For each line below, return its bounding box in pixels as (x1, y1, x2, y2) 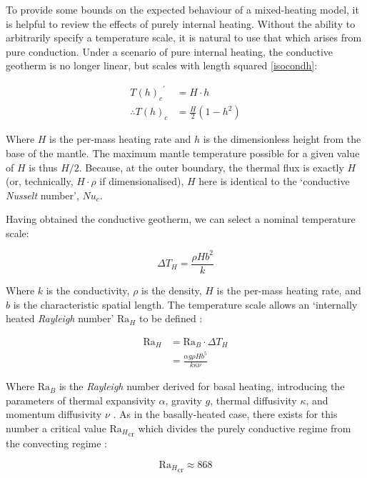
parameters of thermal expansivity (6, 392, 156, 407)
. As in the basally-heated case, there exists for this (113, 407, 338, 422)
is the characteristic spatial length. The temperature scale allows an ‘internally (13, 297, 358, 312)
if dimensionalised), (99, 174, 184, 189)
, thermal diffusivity (210, 392, 297, 407)
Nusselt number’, (6, 187, 79, 202)
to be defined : (139, 311, 203, 326)
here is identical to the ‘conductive (198, 174, 350, 189)
